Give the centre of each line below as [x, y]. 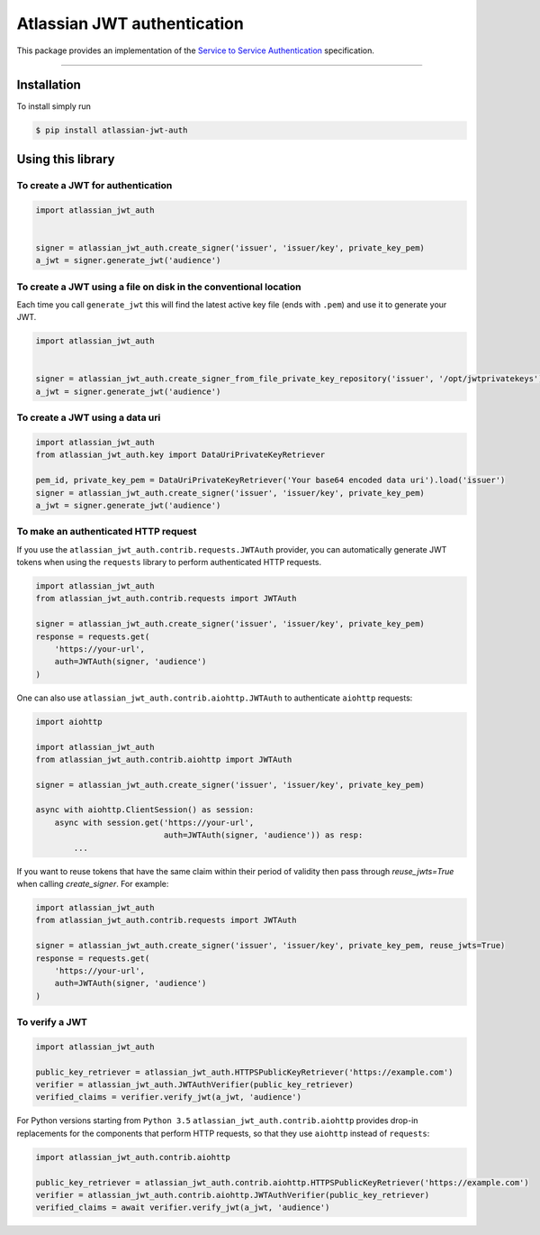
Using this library [66, 159]
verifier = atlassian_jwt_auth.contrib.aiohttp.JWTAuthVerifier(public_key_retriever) [233, 1195]
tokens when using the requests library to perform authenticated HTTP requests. [169, 563]
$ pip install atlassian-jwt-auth [112, 130]
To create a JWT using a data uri [89, 417]
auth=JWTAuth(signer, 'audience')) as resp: [263, 835]
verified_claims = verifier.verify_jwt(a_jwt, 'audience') [168, 1097]
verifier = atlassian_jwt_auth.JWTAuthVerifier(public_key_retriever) [195, 1085]
